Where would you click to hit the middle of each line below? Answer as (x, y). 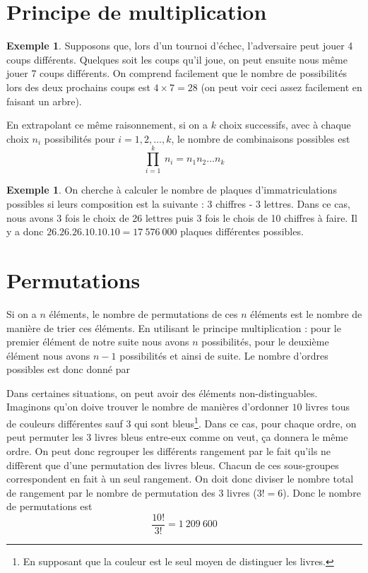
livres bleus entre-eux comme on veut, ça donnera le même (221, 437)
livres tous (327, 407)
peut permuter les (45, 437)
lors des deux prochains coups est (78, 87)
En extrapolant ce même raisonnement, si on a (107, 125)
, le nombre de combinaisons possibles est (261, 138)
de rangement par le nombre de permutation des (111, 492)
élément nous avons (48, 355)
